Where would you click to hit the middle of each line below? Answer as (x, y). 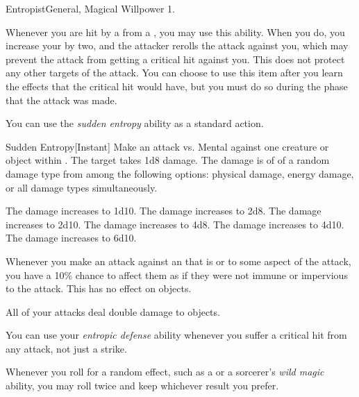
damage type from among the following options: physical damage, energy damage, (180, 173)
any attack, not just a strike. (66, 348)
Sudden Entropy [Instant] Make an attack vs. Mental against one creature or (167, 146)
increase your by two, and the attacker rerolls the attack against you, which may (177, 45)
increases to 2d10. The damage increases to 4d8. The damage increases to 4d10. (175, 224)
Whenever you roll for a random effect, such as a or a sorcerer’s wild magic (165, 372)
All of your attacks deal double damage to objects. (113, 311)
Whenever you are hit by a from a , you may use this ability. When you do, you (175, 32)
